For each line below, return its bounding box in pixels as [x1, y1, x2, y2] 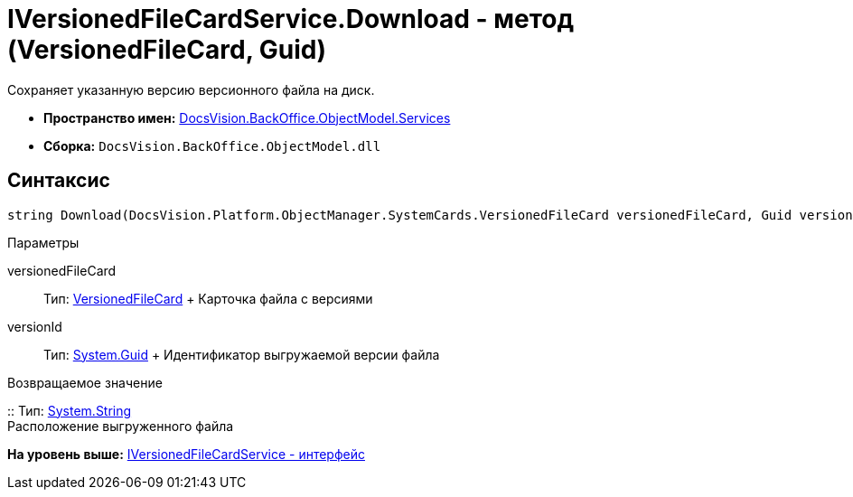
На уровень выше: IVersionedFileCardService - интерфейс [7, 445, 365, 462]
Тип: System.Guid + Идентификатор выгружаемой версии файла [43, 346, 440, 362]
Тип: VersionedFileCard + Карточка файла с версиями [43, 290, 373, 306]
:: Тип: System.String [7, 402, 132, 418]
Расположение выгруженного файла [7, 417, 234, 434]
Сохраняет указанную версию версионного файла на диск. [7, 81, 375, 98]
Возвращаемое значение [7, 374, 163, 390]
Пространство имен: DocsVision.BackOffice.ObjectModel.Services [43, 109, 451, 126]
